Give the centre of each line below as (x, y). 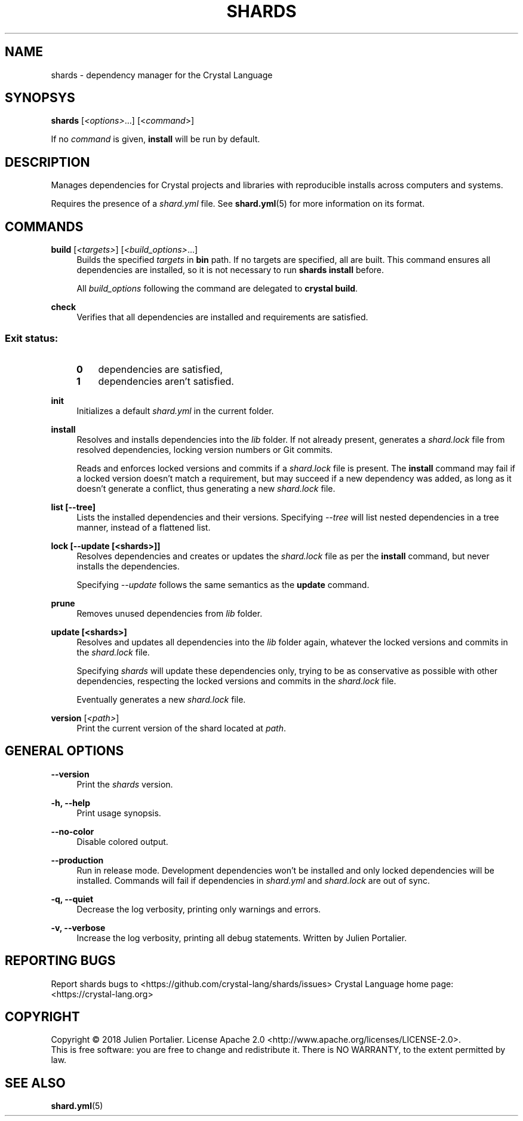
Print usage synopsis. (119, 813)
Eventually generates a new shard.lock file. (161, 699)
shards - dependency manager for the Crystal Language (162, 75)
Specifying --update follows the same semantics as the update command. (223, 584)
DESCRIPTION (47, 162)
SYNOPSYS (40, 98)
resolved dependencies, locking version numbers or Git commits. (205, 449)
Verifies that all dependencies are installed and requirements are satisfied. (222, 317)
